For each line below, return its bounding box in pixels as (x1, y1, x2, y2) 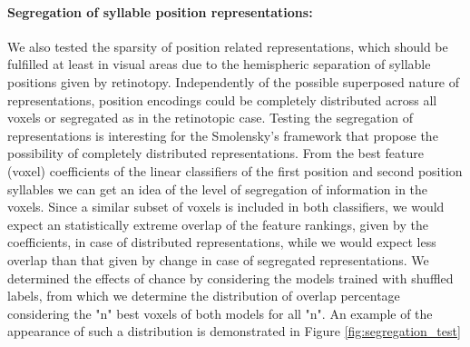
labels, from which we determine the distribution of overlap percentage (7, 286, 400, 305)
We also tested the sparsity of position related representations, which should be (7, 36, 448, 55)
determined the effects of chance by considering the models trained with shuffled (7, 268, 454, 287)
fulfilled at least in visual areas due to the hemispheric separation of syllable (7, 55, 431, 74)
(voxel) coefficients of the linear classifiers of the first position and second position (7, 161, 463, 180)
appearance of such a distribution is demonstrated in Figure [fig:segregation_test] (7, 322, 461, 341)
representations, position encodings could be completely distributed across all (7, 90, 437, 109)
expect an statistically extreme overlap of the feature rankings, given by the (7, 214, 428, 233)
